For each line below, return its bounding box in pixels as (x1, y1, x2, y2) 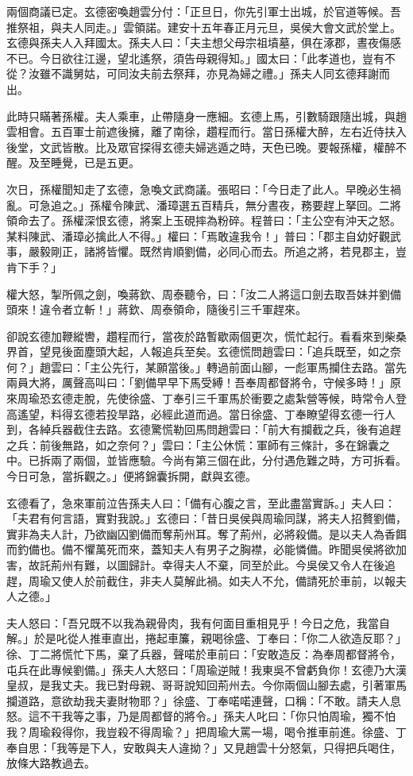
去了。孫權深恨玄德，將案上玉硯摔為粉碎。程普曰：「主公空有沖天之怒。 (28, 212, 401, 229)
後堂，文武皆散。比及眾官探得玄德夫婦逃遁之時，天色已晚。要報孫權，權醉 (6, 138, 396, 155)
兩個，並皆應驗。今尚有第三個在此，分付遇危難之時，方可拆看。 (72, 452, 407, 469)
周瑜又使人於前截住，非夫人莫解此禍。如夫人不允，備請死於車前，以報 (28, 572, 396, 589)
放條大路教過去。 (6, 755, 95, 771)
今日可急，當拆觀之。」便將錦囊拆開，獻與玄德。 (6, 468, 257, 485)
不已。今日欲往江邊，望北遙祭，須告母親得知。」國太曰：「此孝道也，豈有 (6, 49, 384, 66)
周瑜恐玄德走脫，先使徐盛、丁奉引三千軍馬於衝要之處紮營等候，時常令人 (17, 390, 396, 407)
